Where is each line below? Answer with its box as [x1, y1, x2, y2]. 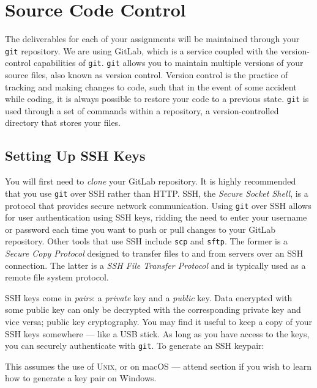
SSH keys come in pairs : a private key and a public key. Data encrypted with [5, 291, 293, 304]
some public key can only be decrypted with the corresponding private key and [5, 303, 301, 316]
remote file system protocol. [5, 271, 109, 284]
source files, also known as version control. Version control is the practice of [5, 68, 288, 81]
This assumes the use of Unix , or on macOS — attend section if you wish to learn [5, 359, 312, 372]
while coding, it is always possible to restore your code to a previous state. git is [5, 92, 309, 105]
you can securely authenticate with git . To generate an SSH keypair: [5, 339, 264, 352]
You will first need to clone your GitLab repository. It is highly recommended [5, 175, 296, 188]
